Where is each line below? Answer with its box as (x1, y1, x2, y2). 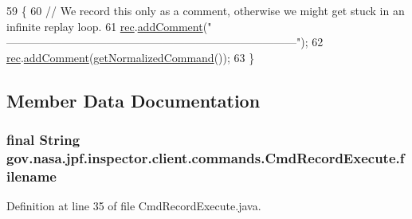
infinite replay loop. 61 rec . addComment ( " (6, 18, 212, 34)
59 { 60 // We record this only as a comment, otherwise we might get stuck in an (6, 2, 405, 18)
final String (6, 130, 80, 150)
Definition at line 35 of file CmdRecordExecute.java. (6, 197, 261, 214)
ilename (6, 166, 57, 186)
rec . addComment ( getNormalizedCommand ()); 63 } (6, 49, 255, 65)
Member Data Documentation (6, 88, 261, 112)
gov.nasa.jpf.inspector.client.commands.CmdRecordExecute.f (6, 148, 405, 167)
